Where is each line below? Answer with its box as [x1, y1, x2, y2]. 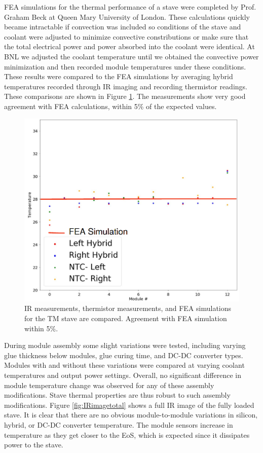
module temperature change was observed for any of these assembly [4, 379, 214, 390]
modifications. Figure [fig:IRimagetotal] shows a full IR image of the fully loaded [4, 399, 254, 410]
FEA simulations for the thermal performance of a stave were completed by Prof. [4, 2, 256, 12]
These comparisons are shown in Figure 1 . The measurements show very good [4, 91, 246, 101]
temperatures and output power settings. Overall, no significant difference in [4, 369, 241, 380]
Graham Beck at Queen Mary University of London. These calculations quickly [4, 11, 250, 22]
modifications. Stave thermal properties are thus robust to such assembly [4, 390, 231, 400]
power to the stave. [4, 439, 63, 450]
